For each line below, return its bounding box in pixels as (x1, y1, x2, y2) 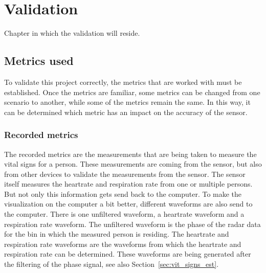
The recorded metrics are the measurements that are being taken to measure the (4, 148, 257, 159)
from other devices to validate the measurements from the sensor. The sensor (4, 168, 246, 179)
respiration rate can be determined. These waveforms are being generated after (4, 248, 251, 259)
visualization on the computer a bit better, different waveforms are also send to (4, 198, 253, 209)
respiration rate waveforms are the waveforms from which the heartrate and (4, 238, 241, 249)
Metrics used (4, 53, 74, 69)
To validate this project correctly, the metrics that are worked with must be (4, 76, 242, 87)
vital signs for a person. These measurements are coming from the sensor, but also (4, 158, 262, 169)
